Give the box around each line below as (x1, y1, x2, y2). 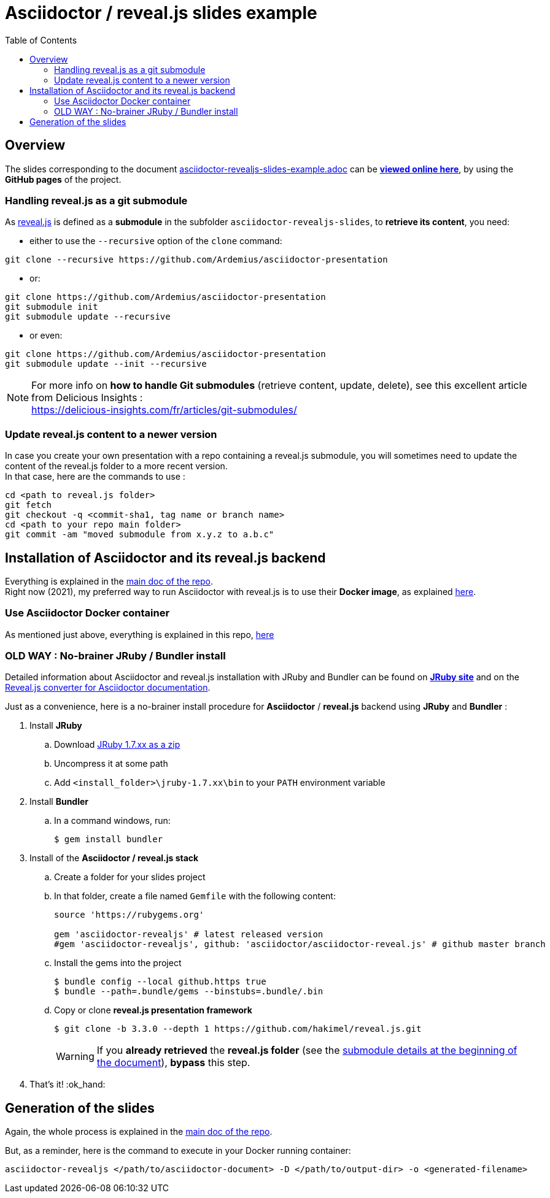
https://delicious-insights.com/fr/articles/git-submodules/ (31, 404, 297, 417)
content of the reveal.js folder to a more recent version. (5, 461, 228, 472)
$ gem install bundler (54, 834, 163, 845)
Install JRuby (29, 720, 82, 731)
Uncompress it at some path (54, 758, 168, 769)
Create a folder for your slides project (54, 872, 206, 883)
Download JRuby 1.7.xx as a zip (54, 739, 180, 750)
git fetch (5, 500, 52, 510)
